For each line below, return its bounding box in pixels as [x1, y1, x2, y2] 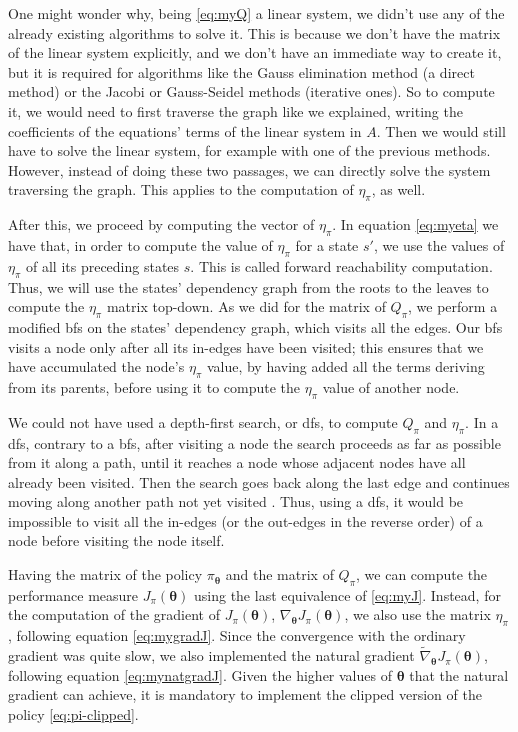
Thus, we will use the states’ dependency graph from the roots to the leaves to [8, 276, 489, 297]
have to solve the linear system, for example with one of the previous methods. [8, 140, 491, 161]
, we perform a [408, 296, 498, 317]
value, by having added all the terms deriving [206, 356, 485, 377]
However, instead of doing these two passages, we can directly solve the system [8, 159, 491, 180]
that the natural [409, 664, 509, 685]
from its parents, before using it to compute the [8, 376, 301, 397]
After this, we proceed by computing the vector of [8, 214, 315, 235]
